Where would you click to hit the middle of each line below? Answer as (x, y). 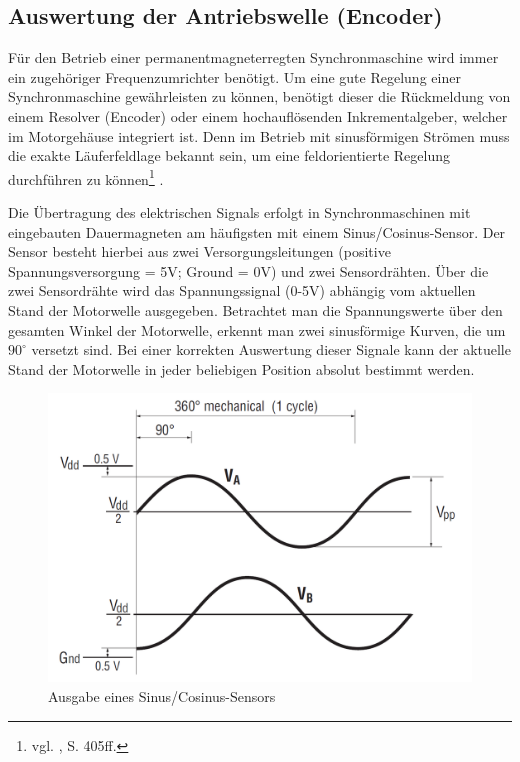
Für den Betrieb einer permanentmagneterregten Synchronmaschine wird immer (253, 57)
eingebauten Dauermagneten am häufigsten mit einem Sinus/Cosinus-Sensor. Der (257, 231)
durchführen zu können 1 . (86, 177)
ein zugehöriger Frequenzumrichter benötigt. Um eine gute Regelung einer (234, 76)
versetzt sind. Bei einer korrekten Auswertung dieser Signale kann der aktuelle (271, 349)
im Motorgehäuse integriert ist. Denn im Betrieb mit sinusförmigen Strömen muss (259, 135)
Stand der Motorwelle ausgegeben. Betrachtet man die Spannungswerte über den (255, 309)
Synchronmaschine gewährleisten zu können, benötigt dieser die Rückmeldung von (259, 96)
